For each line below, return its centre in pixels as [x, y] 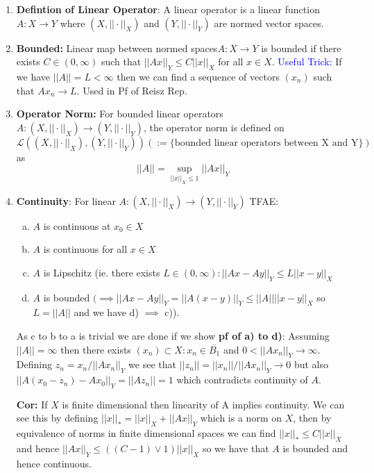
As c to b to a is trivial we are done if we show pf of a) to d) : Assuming [173, 335]
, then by [312, 418]
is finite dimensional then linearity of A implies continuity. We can [203, 404]
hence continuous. [54, 463]
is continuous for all [85, 249]
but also [311, 364]
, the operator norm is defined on [214, 127]
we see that [152, 364]
